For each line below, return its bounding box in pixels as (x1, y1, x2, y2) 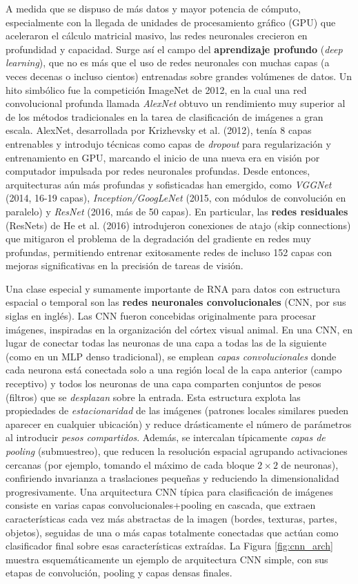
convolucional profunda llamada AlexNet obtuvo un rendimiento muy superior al (6, 96, 346, 110)
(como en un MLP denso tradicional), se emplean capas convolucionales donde (6, 349, 337, 363)
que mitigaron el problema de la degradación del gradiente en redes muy (6, 231, 311, 246)
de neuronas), (281, 457, 339, 471)
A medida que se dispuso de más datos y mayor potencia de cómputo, (6, 1, 301, 15)
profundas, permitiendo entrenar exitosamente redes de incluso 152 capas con (6, 244, 332, 259)
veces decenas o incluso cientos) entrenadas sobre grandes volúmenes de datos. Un (6, 68, 352, 83)
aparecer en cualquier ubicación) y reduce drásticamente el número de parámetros (6, 416, 352, 431)
